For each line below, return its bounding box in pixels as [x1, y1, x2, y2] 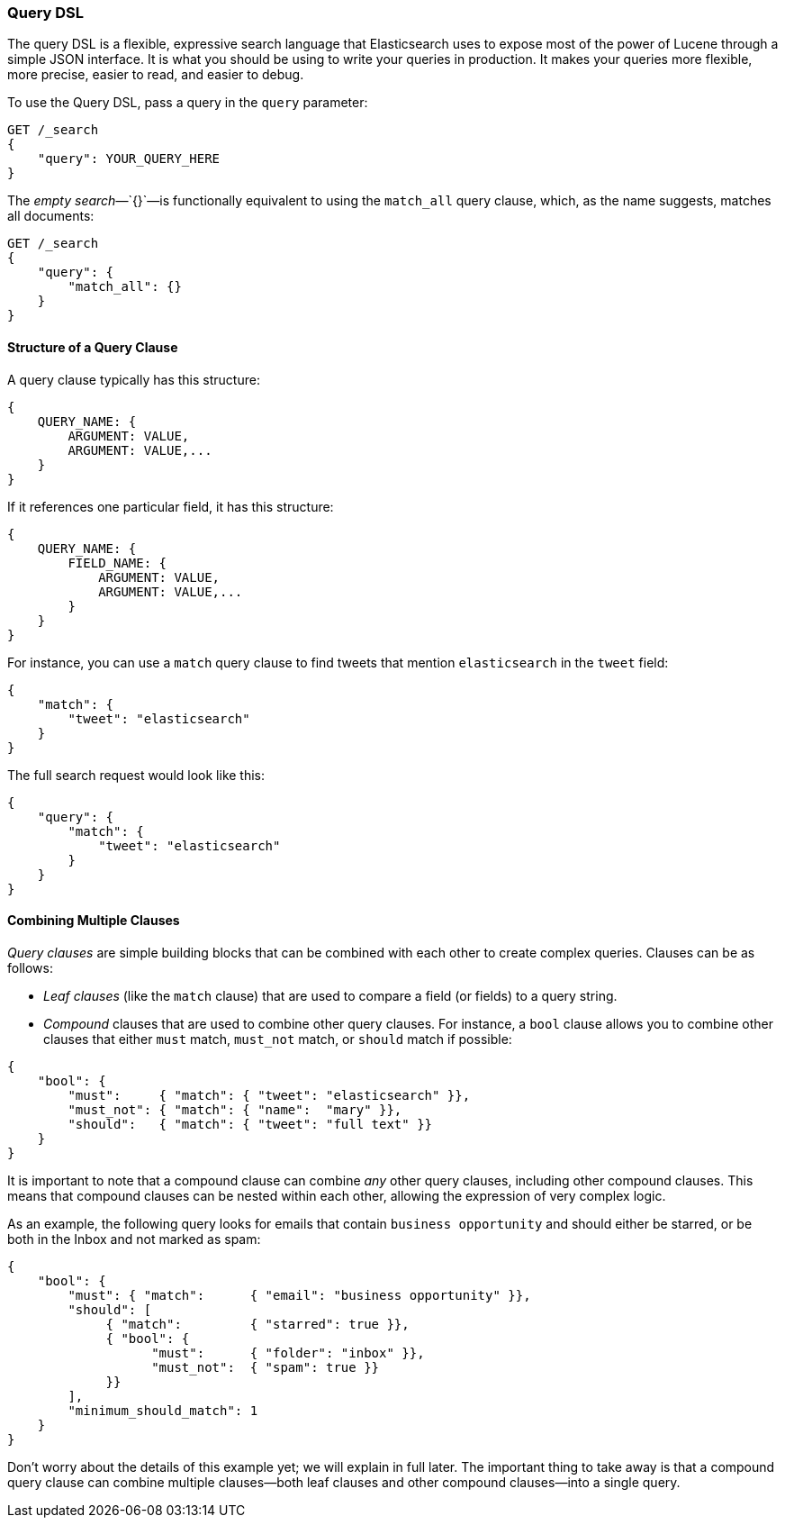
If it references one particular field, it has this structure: [7, 498, 334, 514]
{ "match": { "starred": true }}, [105, 1316, 410, 1331]
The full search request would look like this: [7, 767, 266, 783]
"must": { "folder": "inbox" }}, [151, 1345, 425, 1360]
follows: [7, 959, 53, 976]
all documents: [7, 208, 95, 224]
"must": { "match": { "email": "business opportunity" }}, [68, 1287, 531, 1303]
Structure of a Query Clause [7, 339, 178, 355]
